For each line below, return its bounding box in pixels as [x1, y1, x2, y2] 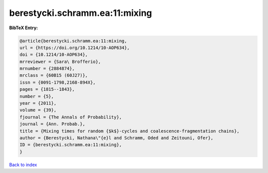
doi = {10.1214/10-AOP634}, [19, 52, 88, 58]
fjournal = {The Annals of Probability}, [19, 114, 122, 120]
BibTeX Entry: [9, 25, 38, 31]
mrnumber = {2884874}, [19, 66, 75, 71]
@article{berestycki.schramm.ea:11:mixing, [19, 38, 128, 44]
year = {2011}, [19, 101, 57, 106]
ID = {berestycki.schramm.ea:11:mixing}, [19, 142, 122, 148]
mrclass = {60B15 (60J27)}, [19, 72, 88, 78]
